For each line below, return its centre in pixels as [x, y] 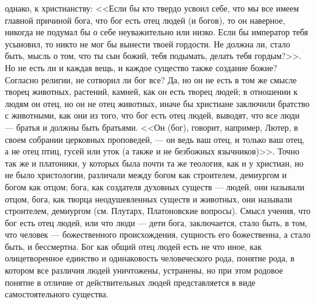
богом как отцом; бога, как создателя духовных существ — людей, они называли [155, 186]
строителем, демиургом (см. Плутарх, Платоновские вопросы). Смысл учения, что [158, 211]
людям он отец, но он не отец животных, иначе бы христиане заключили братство [157, 103]
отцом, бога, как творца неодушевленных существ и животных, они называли [149, 199]
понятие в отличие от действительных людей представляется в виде [130, 282]
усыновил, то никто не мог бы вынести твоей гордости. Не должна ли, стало [147, 43]
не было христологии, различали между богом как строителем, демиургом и [146, 175]
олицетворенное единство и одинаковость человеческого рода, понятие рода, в [150, 258]
